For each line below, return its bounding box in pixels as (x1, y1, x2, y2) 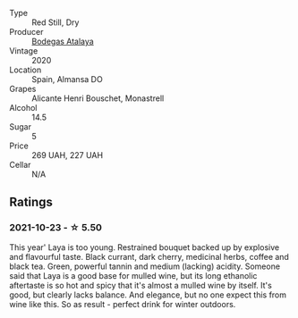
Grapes (9, 84, 37, 94)
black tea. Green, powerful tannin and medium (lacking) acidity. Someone (9, 261, 280, 272)
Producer (9, 27, 44, 37)
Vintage (9, 46, 38, 56)
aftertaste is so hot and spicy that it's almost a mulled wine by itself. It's (9, 280, 273, 290)
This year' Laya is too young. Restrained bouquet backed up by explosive (9, 241, 280, 253)
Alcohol (9, 103, 38, 113)
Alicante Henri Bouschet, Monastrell (31, 93, 165, 104)
